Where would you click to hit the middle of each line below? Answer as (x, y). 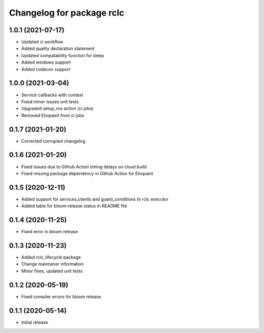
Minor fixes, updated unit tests (52, 271)
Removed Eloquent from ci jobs (53, 115)
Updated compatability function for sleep (63, 55)
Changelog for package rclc (67, 13)
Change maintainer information (53, 264)
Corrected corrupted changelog (53, 141)
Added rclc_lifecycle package (51, 257)
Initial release (35, 322)
